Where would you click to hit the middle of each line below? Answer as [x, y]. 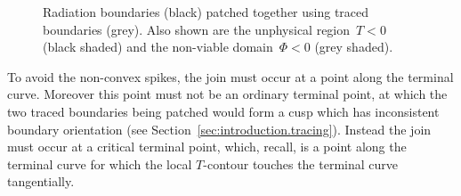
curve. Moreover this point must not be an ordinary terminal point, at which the [227, 94]
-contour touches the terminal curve [300, 163]
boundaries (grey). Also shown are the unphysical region [197, 29]
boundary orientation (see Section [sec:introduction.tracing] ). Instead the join [219, 129]
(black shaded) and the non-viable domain [158, 47]
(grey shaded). [354, 47]
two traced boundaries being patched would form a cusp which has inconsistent [223, 111]
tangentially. [41, 181]
